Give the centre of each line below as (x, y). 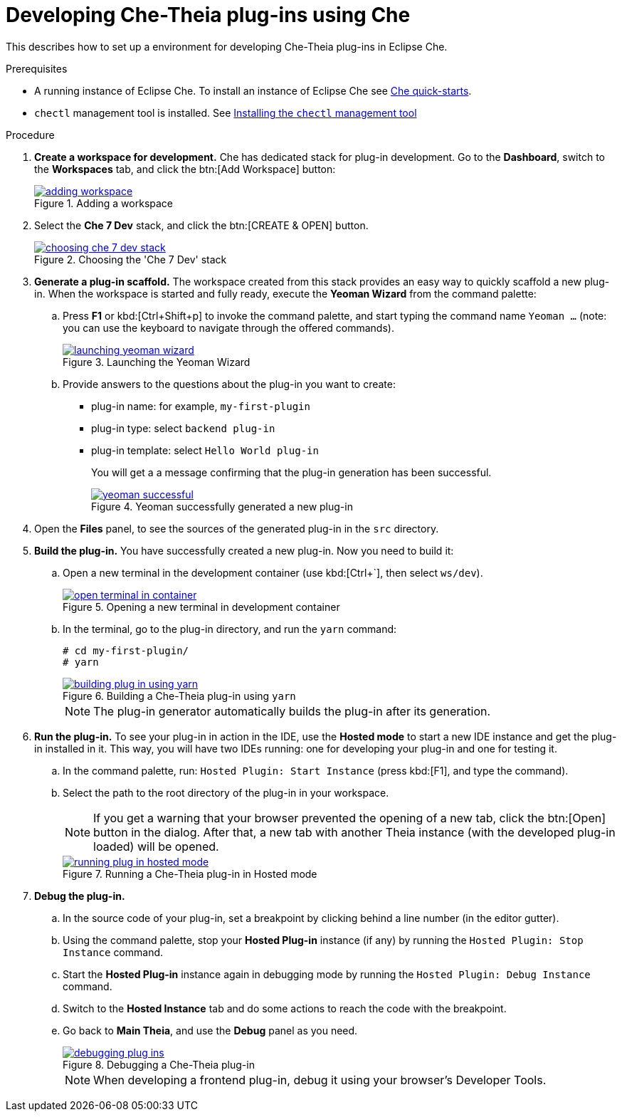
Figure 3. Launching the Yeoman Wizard (157, 362)
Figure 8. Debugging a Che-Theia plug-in (159, 1064)
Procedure (30, 135)
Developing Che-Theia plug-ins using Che (208, 15)
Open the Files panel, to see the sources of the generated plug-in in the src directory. (237, 528)
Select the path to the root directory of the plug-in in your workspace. (226, 792)
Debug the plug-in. (80, 896)
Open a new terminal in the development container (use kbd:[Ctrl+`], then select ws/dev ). (273, 572)
